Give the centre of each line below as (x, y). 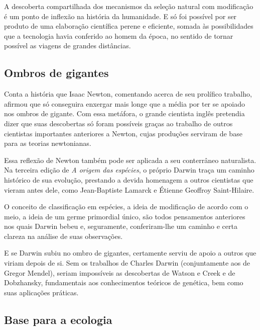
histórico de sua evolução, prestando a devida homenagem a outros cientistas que (129, 179)
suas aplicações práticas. (41, 292)
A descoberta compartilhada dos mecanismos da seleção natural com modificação (129, 6)
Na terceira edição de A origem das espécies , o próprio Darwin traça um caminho (129, 170)
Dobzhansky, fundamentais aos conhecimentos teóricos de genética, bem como (124, 282)
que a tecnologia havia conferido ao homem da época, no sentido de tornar (119, 35)
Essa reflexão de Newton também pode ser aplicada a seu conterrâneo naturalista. (130, 160)
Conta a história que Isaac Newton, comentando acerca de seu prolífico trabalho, (128, 94)
